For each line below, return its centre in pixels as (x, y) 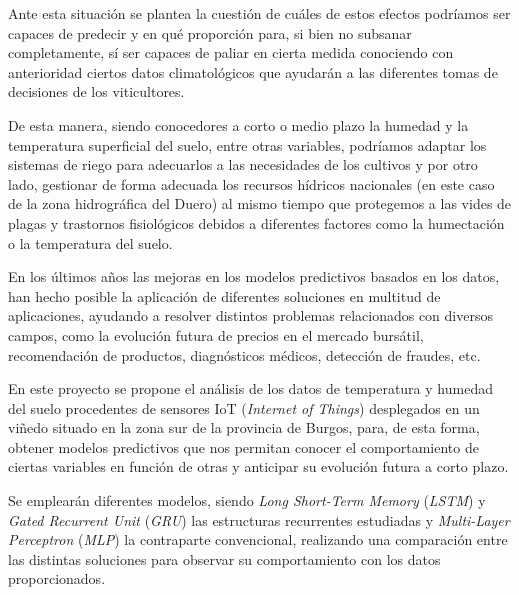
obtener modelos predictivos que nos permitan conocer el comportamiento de (243, 446)
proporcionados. (57, 578)
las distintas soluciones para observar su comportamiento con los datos (224, 558)
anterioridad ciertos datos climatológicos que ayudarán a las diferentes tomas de (253, 71)
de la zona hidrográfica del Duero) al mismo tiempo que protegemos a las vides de (260, 203)
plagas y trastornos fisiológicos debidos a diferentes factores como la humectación (256, 222)
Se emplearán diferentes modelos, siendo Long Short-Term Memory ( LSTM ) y (247, 500)
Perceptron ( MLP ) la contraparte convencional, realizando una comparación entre (258, 539)
